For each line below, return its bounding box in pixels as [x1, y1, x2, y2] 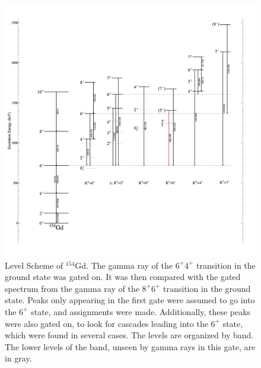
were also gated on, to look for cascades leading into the [5, 317, 208, 329]
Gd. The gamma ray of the [75, 259, 173, 271]
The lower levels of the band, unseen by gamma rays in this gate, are [5, 340, 256, 353]
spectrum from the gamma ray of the [5, 282, 139, 294]
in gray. [5, 352, 32, 364]
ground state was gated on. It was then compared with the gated [5, 271, 241, 283]
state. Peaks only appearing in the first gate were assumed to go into [5, 294, 255, 306]
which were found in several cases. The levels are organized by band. [5, 329, 254, 341]
